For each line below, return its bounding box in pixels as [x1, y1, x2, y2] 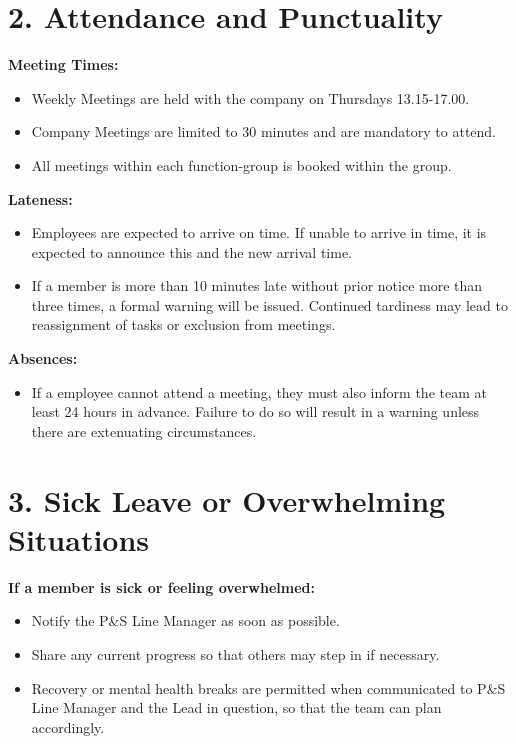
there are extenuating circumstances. [31, 420, 257, 441]
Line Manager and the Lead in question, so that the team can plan [31, 697, 442, 718]
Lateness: [8, 188, 73, 209]
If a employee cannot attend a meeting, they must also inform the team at [31, 381, 487, 402]
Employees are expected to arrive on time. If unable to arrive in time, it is [31, 222, 487, 243]
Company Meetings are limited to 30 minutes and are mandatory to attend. [31, 121, 497, 142]
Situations [8, 518, 150, 559]
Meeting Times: [8, 54, 119, 75]
